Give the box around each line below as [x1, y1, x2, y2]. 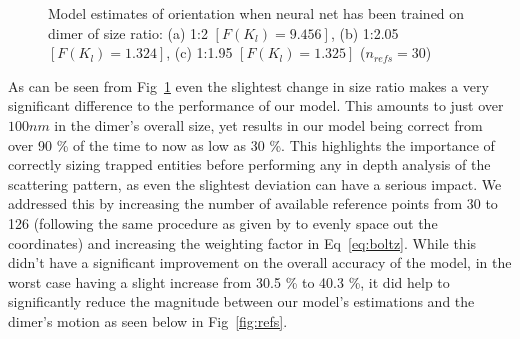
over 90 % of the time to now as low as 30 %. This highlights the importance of [8, 134, 495, 155]
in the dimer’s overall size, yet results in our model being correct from [54, 114, 483, 135]
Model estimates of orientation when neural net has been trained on [48, 3, 465, 23]
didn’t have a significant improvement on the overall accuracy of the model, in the [8, 252, 512, 273]
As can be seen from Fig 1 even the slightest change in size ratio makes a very [8, 75, 489, 96]
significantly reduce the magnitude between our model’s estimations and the [8, 291, 475, 312]
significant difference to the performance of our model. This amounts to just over [8, 95, 504, 116]
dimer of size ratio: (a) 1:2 [48, 22, 208, 43]
